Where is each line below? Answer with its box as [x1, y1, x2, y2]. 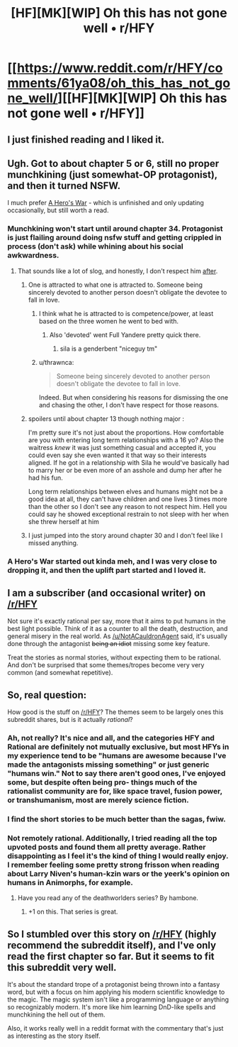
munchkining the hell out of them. [7, 1010, 106, 1019]
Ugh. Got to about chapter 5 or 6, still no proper [7, 158, 220, 170]
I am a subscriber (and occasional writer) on [7, 587, 206, 599]
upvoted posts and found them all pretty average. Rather [7, 843, 206, 852]
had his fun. [28, 473, 64, 482]
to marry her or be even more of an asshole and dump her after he [28, 466, 222, 474]
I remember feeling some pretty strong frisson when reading [7, 860, 220, 870]
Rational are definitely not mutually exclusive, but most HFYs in [7, 742, 229, 752]
